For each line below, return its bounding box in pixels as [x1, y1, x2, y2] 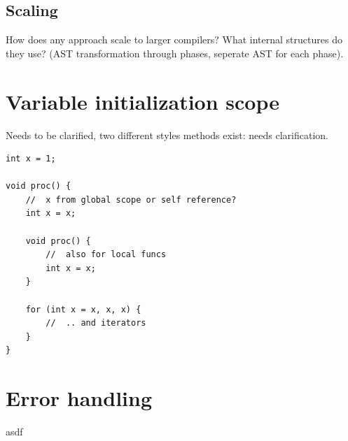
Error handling [6, 384, 152, 412]
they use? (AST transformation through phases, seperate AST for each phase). [6, 45, 344, 60]
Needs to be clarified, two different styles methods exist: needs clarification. [6, 127, 328, 142]
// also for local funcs [46, 250, 167, 260]
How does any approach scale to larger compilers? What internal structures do [6, 32, 342, 47]
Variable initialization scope [6, 87, 279, 115]
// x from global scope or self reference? [25, 194, 237, 205]
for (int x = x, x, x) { [25, 304, 141, 315]
